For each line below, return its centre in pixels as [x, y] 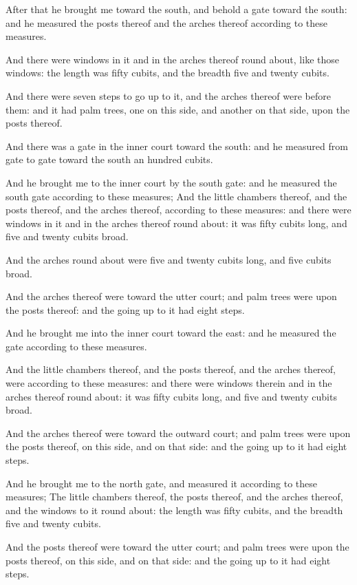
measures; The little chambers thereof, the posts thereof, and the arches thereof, [174, 497]
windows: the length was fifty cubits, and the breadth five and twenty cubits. [167, 73]
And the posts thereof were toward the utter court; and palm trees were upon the [177, 546]
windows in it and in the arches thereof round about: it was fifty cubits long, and [176, 223]
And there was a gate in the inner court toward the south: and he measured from [177, 146]
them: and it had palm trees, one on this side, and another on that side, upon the [178, 109]
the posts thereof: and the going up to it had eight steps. [125, 309]
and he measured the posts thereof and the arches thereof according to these [166, 22]
